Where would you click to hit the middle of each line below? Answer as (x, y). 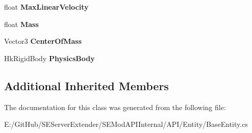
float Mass (21, 24)
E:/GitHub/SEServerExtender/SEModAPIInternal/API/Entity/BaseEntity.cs (126, 124)
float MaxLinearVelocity (46, 7)
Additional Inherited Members (86, 85)
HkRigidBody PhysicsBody (49, 58)
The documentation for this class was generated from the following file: (115, 107)
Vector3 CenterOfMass (43, 41)
